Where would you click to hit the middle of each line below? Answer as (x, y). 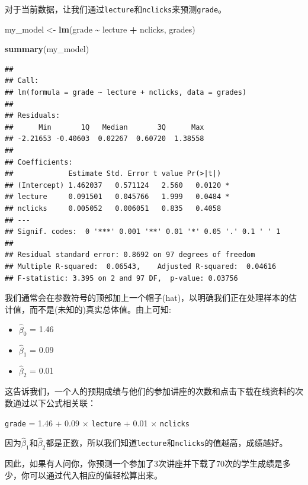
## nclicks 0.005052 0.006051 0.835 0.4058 (113, 208)
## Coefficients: (39, 162)
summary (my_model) (47, 49)
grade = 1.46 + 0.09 (42, 423)
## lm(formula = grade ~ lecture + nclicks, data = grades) (126, 93)
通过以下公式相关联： (54, 402)
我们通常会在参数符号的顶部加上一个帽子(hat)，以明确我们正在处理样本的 (147, 298)
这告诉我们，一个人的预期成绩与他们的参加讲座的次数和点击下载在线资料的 (150, 391)
